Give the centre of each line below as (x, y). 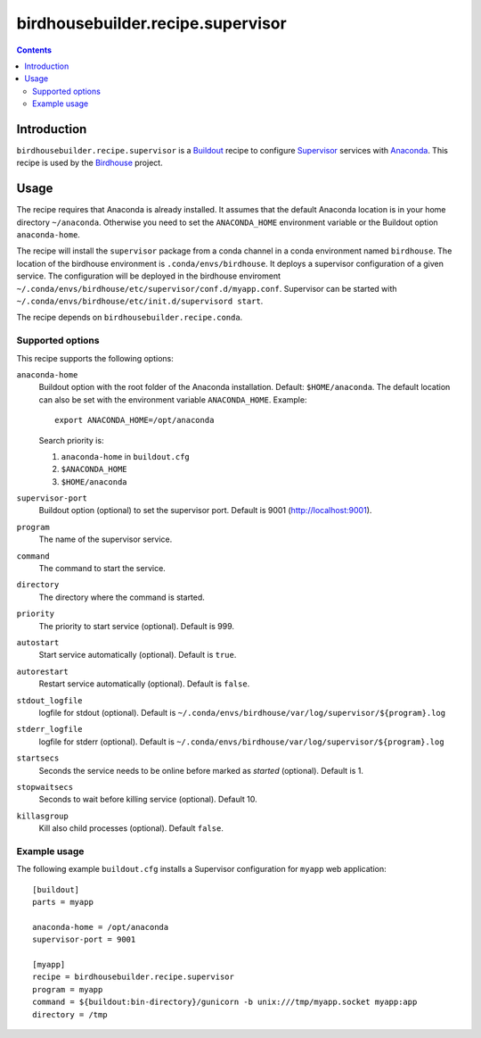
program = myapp (68, 989)
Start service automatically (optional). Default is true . (138, 655)
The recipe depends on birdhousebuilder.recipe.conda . (130, 318)
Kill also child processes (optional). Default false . (131, 828)
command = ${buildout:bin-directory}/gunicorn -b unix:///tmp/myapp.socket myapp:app (225, 1002)
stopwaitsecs (45, 787)
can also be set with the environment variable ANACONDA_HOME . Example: (173, 399)
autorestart (42, 671)
